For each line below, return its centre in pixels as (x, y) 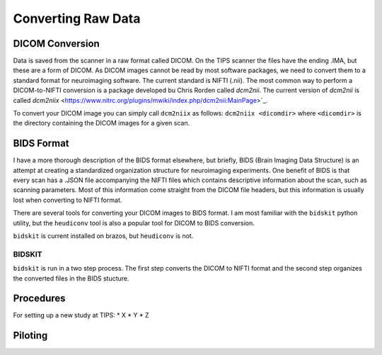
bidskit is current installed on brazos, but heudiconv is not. (103, 236)
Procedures (40, 299)
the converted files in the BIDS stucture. (71, 278)
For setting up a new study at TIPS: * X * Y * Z (81, 315)
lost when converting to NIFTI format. (68, 200)
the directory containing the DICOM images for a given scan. (102, 123)
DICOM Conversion (57, 44)
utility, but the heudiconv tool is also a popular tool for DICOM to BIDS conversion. (134, 222)
